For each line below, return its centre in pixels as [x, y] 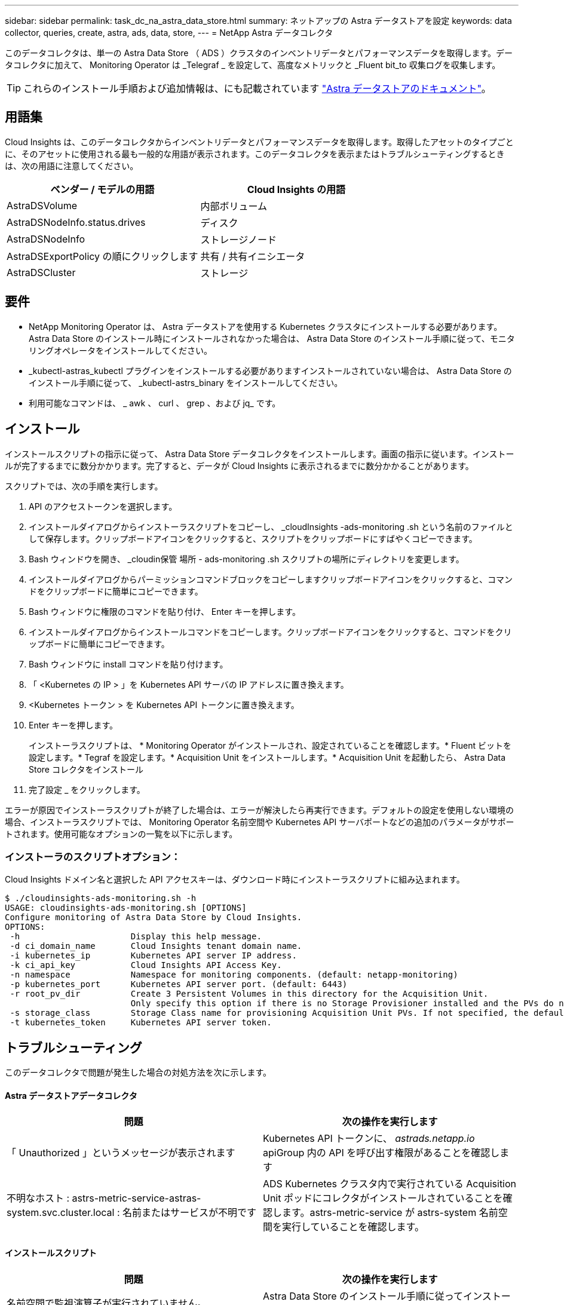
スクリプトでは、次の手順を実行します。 [84, 486]
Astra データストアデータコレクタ [71, 1095]
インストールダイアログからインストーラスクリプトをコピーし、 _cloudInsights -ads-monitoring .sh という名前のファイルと [271, 526]
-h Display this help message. [136, 937]
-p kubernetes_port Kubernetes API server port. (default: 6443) [179, 984]
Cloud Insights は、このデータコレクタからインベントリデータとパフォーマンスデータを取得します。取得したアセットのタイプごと [259, 142]
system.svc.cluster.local [61, 1213]
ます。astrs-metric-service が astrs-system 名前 [390, 1213]
